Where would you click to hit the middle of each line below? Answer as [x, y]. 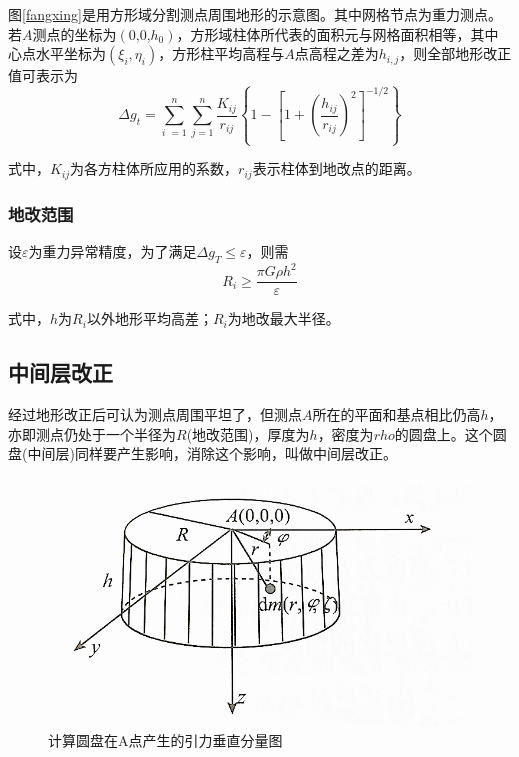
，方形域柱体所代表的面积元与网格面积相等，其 [330, 33]
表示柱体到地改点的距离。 [336, 168]
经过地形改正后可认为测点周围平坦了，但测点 [155, 414]
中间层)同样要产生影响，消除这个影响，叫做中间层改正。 [212, 453]
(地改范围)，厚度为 [248, 433]
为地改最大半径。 [283, 318]
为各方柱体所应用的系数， [154, 168]
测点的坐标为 [74, 33]
